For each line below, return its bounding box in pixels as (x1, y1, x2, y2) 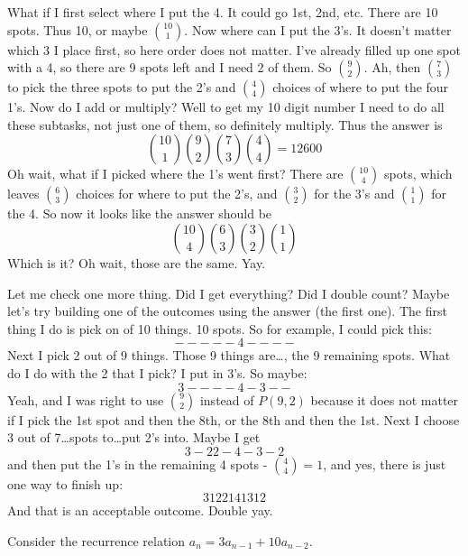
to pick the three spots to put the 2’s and (7, 78, 236, 97)
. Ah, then (363, 58, 421, 77)
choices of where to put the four (272, 78, 449, 97)
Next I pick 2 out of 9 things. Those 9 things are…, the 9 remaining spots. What (7, 346, 451, 365)
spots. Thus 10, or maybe (7, 20, 148, 39)
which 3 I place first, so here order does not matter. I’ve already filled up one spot (7, 40, 461, 59)
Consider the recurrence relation (7, 531, 186, 550)
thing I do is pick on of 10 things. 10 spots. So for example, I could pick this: (7, 319, 432, 338)
